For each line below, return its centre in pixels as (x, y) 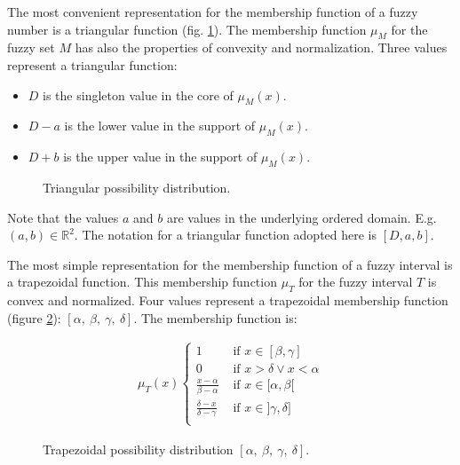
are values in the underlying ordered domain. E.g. (301, 217)
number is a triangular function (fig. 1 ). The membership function (187, 29)
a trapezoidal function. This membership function (142, 282)
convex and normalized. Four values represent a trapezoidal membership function (228, 300)
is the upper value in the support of (160, 157)
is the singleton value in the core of (138, 95)
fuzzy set (31, 47)
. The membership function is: (215, 317)
